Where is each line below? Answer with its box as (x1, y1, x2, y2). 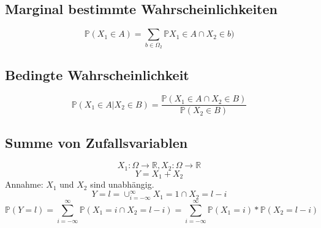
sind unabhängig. (90, 178, 154, 191)
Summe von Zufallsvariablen (5, 133, 188, 152)
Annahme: (5, 178, 43, 191)
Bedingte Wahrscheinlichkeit (5, 65, 189, 84)
